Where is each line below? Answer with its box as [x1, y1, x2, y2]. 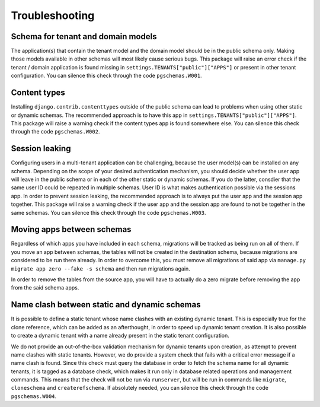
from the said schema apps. [11, 284, 79, 291]
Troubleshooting [11, 9, 95, 22]
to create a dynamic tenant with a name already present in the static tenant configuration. [11, 332, 229, 339]
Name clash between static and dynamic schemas [11, 300, 201, 310]
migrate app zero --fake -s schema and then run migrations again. [11, 265, 191, 272]
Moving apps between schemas [11, 224, 132, 234]
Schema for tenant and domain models [11, 31, 157, 42]
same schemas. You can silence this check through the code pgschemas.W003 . [11, 209, 206, 216]
